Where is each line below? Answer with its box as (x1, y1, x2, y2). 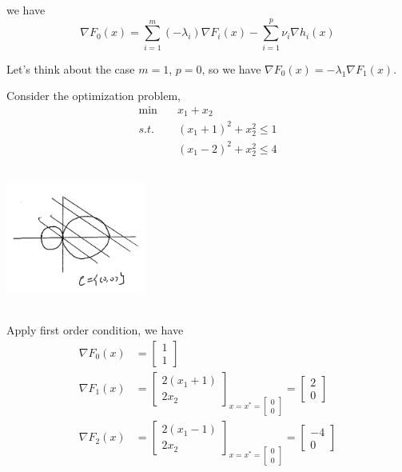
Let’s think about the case (6, 60, 135, 77)
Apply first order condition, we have (6, 322, 184, 338)
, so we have (201, 60, 261, 77)
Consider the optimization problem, (6, 87, 181, 104)
